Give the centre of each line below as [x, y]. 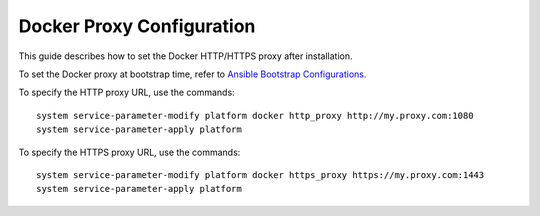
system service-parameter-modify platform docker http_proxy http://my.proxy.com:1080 [255, 115]
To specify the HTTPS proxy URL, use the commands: [129, 152]
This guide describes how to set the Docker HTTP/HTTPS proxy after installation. [185, 56]
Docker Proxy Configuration [137, 26]
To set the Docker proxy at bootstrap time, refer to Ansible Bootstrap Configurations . [192, 74]
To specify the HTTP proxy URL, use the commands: [126, 92]
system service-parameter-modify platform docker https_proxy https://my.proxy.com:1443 [260, 174]
